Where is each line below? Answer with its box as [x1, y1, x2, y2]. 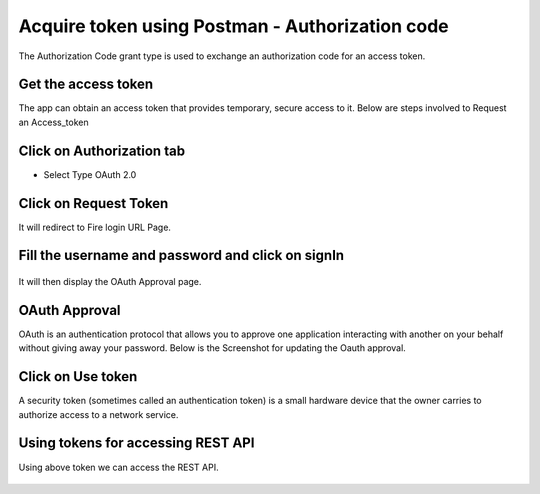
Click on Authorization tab [18, 142, 185, 159]
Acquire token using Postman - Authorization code [18, 15, 449, 37]
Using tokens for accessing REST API [18, 435, 255, 452]
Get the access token [18, 76, 154, 93]
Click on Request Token [18, 195, 169, 212]
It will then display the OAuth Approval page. [18, 276, 202, 288]
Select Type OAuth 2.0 [43, 168, 137, 180]
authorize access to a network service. [18, 408, 179, 420]
